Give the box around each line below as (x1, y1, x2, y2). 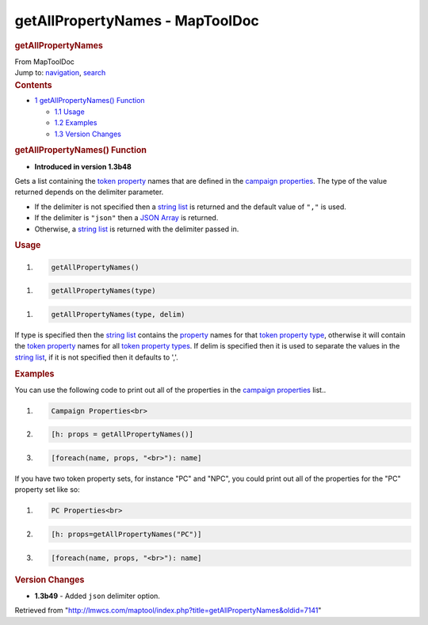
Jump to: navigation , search (14, 68, 106, 78)
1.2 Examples (54, 118, 97, 128)
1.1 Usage (54, 107, 85, 116)
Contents (14, 79, 52, 90)
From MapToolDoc (14, 56, 75, 67)
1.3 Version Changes (54, 129, 122, 139)
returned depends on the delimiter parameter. (14, 187, 164, 197)
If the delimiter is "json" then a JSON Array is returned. (34, 213, 219, 223)
